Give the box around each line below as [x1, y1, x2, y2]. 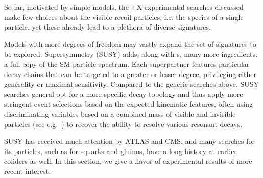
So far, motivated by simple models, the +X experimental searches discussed [4, 2, 244, 12]
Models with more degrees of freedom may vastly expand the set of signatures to [4, 38, 256, 49]
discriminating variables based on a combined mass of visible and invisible [4, 108, 236, 119]
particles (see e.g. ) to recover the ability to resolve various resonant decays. [4, 118, 243, 129]
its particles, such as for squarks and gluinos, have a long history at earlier [4, 145, 237, 156]
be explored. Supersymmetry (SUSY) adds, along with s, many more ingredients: [4, 48, 257, 59]
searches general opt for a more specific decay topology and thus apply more [4, 88, 243, 99]
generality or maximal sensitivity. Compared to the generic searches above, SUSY [4, 79, 259, 89]
